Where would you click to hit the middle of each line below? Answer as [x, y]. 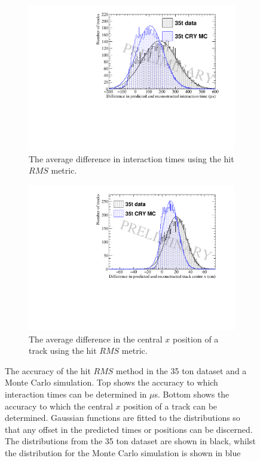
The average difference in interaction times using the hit [131, 158]
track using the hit [63, 351]
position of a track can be [170, 406]
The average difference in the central [96, 339]
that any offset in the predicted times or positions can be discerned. [129, 429]
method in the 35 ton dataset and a [181, 370]
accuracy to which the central [59, 406]
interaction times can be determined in [76, 394]
